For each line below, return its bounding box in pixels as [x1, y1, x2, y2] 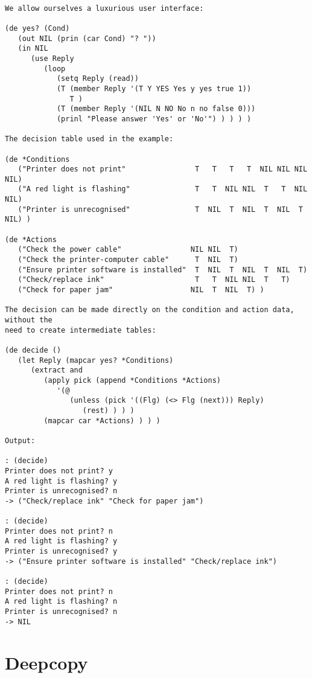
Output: [5, 436, 36, 445]
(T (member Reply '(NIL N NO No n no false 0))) [56, 104, 256, 114]
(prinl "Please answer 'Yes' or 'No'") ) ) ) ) [56, 114, 252, 123]
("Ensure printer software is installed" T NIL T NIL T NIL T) [18, 265, 308, 274]
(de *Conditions [5, 155, 70, 164]
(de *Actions [5, 235, 57, 244]
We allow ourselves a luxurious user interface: [5, 4, 204, 13]
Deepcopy [5, 650, 88, 674]
